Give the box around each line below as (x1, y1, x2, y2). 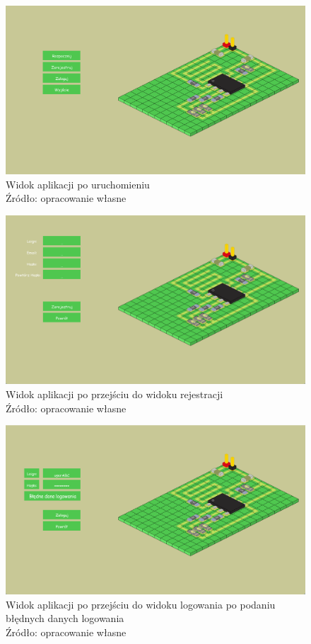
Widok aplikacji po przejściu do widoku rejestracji (6, 386, 223, 401)
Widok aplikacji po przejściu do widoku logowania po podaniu (6, 597, 276, 611)
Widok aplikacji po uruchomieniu (6, 176, 150, 191)
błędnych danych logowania (6, 611, 124, 626)
